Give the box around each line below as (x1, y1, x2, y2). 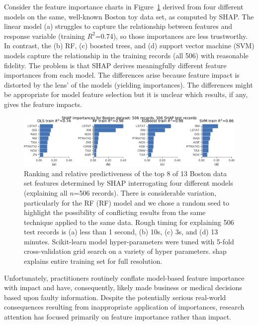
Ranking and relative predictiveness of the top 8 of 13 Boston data (24, 168, 227, 178)
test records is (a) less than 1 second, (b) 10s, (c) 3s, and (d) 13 (24, 226, 218, 237)
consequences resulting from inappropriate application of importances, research (4, 302, 245, 312)
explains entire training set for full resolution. (24, 256, 163, 266)
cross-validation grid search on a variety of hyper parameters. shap (24, 246, 227, 256)
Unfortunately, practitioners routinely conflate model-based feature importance (4, 272, 245, 283)
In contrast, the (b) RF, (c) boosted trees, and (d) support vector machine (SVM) (4, 40, 255, 51)
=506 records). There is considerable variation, (74, 187, 216, 198)
